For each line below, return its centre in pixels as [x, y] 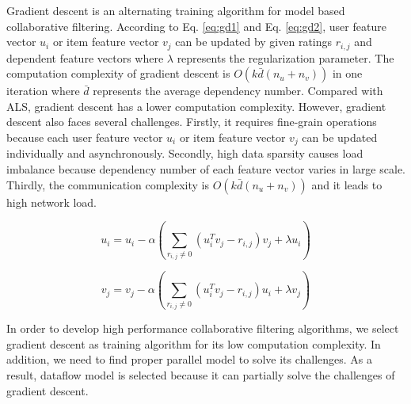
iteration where [43, 91]
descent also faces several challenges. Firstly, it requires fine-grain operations [192, 122]
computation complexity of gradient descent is [118, 73]
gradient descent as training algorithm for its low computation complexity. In [194, 343]
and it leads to [347, 184]
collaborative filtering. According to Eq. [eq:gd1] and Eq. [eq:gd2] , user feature [196, 26]
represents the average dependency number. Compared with [238, 91]
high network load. [52, 202]
